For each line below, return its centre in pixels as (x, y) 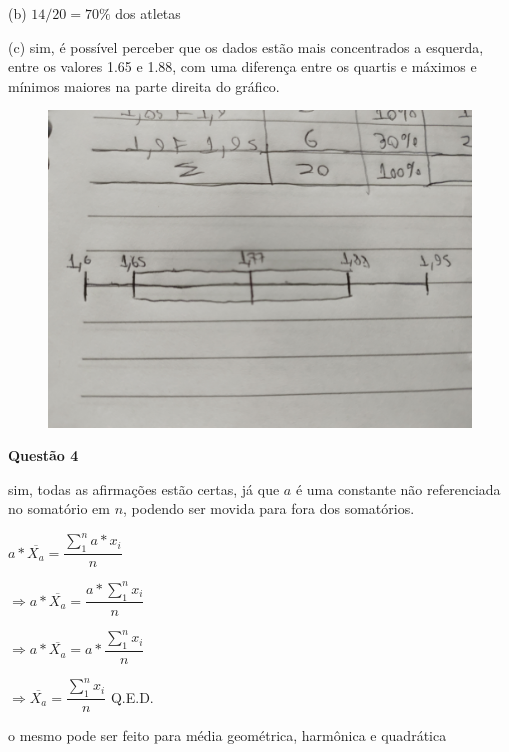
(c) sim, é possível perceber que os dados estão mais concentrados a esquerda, (246, 46)
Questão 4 (43, 455)
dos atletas (148, 13)
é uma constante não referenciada (398, 488)
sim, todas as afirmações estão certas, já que (144, 488)
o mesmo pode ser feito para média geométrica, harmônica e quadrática (227, 735)
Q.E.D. (132, 696)
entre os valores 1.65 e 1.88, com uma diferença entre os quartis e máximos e (242, 66)
